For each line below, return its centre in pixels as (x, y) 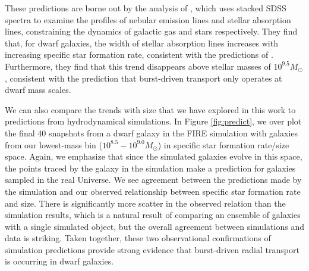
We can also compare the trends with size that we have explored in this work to (150, 109)
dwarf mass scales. (38, 90)
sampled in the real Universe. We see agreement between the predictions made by (153, 180)
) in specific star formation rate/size (223, 144)
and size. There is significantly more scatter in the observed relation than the (145, 203)
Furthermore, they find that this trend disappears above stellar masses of (138, 66)
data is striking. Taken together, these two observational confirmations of (138, 238)
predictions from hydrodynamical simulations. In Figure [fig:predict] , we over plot (153, 121)
